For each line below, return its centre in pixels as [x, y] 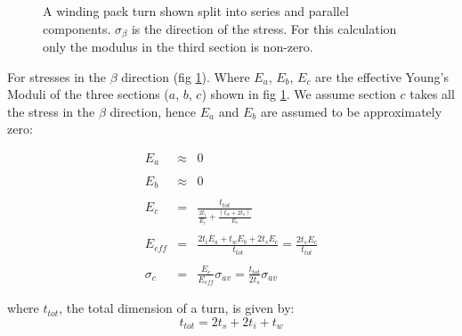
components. [77, 28]
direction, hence [153, 111]
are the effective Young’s [382, 76]
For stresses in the [57, 76]
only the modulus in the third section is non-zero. [178, 47]
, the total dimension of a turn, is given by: [177, 308]
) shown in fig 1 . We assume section [299, 94]
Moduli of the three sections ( [88, 94]
